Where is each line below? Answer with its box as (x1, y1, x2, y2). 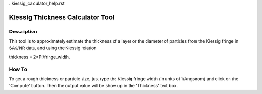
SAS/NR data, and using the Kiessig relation (9, 45, 97, 51)
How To (9, 66, 28, 73)
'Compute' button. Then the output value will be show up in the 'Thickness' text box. (9, 83, 178, 89)
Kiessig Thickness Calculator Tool (9, 13, 115, 21)
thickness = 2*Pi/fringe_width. (9, 54, 70, 60)
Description (9, 28, 37, 35)
